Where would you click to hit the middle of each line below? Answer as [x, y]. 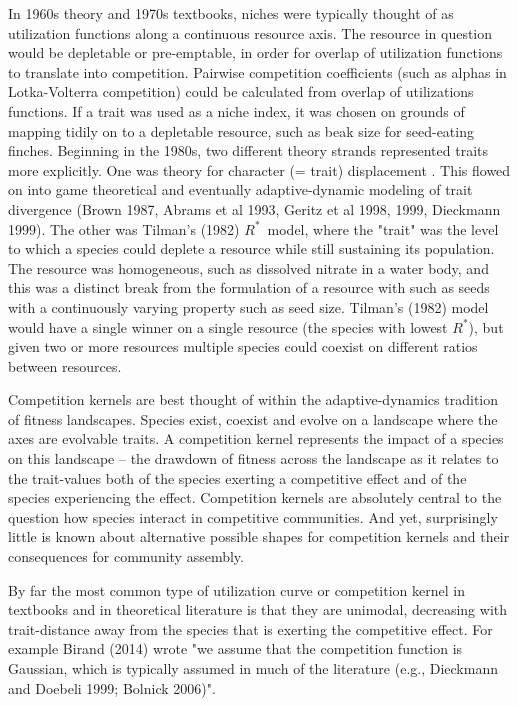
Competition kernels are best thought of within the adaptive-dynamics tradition [253, 399]
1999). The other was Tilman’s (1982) [124, 228]
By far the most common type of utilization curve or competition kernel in [236, 589]
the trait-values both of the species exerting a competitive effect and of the [237, 477]
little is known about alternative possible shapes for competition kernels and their [259, 536]
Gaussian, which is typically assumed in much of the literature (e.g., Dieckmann [253, 668]
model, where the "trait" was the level [383, 228]
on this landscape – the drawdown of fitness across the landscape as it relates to [253, 458]
